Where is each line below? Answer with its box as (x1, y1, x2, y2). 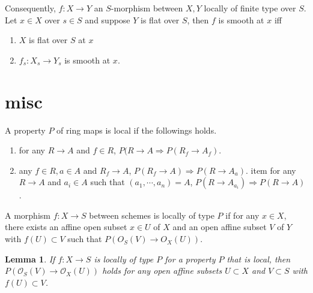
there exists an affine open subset (5, 220, 127, 233)
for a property (165, 252, 216, 265)
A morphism (5, 209, 50, 221)
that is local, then (226, 252, 291, 265)
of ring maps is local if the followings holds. (56, 123, 217, 136)
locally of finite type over (204, 2, 296, 14)
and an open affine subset (172, 220, 267, 233)
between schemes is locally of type (89, 209, 214, 221)
